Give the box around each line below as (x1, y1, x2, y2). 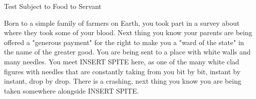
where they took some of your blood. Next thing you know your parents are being (4, 27, 253, 38)
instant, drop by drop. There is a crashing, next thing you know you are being (4, 76, 242, 86)
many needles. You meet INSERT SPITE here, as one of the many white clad (4, 56, 239, 66)
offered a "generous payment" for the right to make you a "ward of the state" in (4, 37, 244, 47)
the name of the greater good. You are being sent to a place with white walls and (4, 47, 251, 57)
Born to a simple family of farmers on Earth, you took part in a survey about (4, 17, 240, 28)
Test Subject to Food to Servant (4, 1, 102, 11)
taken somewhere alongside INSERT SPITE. (4, 85, 139, 96)
